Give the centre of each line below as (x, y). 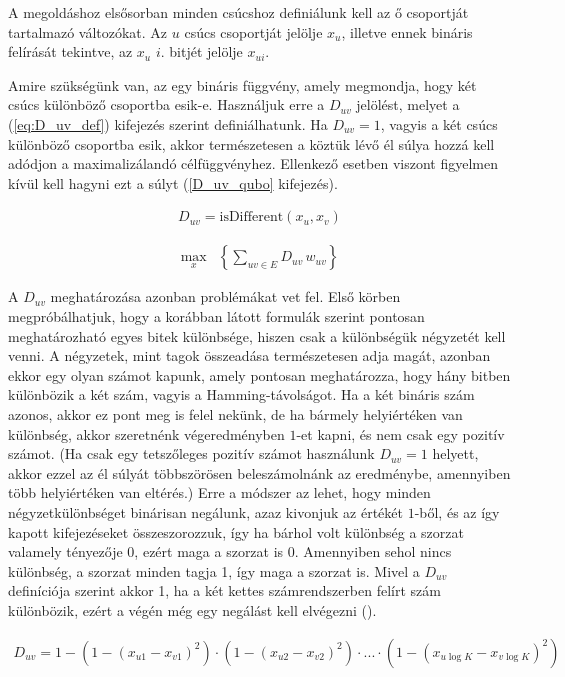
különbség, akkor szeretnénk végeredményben (146, 433)
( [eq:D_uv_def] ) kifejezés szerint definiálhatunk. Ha (168, 123)
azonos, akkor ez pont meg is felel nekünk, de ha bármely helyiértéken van (235, 413)
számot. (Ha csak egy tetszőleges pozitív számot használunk (191, 453)
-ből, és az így (457, 511)
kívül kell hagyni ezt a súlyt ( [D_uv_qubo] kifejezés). (173, 182)
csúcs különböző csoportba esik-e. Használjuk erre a (166, 104)
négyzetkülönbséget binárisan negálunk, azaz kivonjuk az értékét (205, 511)
